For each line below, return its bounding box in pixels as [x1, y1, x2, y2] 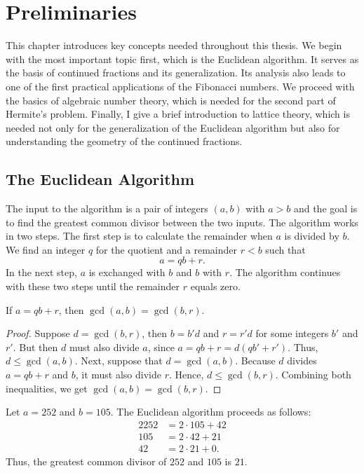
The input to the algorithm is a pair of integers [6, 201, 208, 216]
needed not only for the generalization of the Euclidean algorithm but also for [6, 120, 340, 135]
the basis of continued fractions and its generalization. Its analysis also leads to [6, 65, 346, 80]
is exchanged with [88, 265, 166, 280]
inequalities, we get [6, 381, 88, 395]
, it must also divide [75, 367, 161, 382]
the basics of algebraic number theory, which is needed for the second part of [6, 92, 336, 107]
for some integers [255, 326, 329, 341]
